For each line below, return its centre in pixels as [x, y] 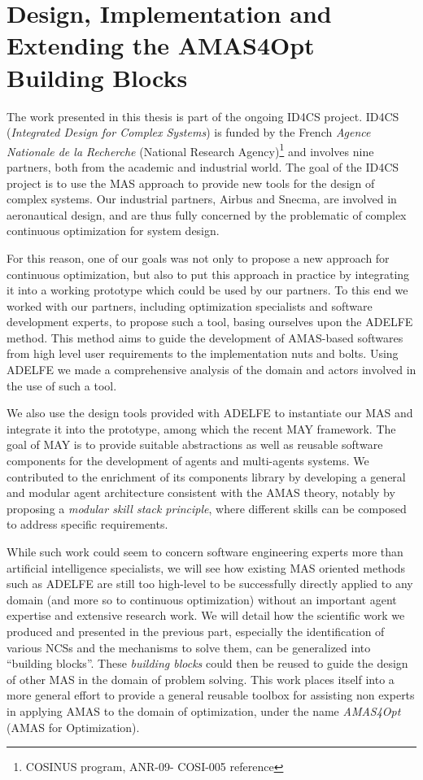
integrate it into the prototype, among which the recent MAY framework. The [201, 428]
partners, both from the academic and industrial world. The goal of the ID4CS [203, 166]
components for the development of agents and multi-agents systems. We [188, 461]
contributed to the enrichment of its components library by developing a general [206, 476]
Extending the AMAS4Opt [161, 45]
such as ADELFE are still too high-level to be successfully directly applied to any [210, 584]
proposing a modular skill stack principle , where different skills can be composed [207, 508]
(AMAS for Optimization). [73, 727]
